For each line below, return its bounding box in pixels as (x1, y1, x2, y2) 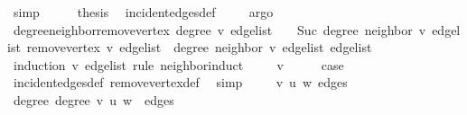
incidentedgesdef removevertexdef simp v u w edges (13, 73, 348, 92)
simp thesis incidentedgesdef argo (13, 3, 274, 21)
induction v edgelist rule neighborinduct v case (13, 55, 344, 74)
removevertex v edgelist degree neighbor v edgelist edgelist (26, 38, 372, 57)
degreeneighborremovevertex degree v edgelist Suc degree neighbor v (13, 20, 426, 39)
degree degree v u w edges (13, 90, 174, 109)
